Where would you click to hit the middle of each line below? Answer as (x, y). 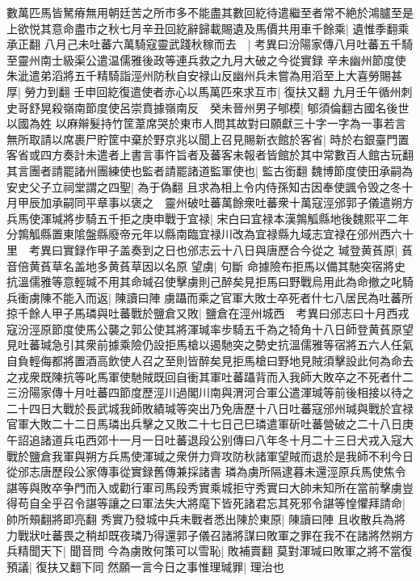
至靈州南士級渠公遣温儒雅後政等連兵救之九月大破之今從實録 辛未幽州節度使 (206, 59)
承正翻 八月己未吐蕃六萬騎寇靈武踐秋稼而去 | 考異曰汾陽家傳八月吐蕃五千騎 (210, 44)
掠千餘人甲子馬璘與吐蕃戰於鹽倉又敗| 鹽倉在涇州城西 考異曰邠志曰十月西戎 (208, 313)
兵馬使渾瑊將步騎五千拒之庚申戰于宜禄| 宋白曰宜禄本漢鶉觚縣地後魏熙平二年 (208, 218)
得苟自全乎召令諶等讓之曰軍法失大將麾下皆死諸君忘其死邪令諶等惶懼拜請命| (206, 503)
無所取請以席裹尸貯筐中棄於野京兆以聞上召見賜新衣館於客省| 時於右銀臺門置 (208, 139)
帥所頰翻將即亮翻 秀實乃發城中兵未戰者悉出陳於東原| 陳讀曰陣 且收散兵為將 (206, 519)
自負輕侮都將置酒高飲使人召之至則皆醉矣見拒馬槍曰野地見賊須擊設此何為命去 (210, 361)
